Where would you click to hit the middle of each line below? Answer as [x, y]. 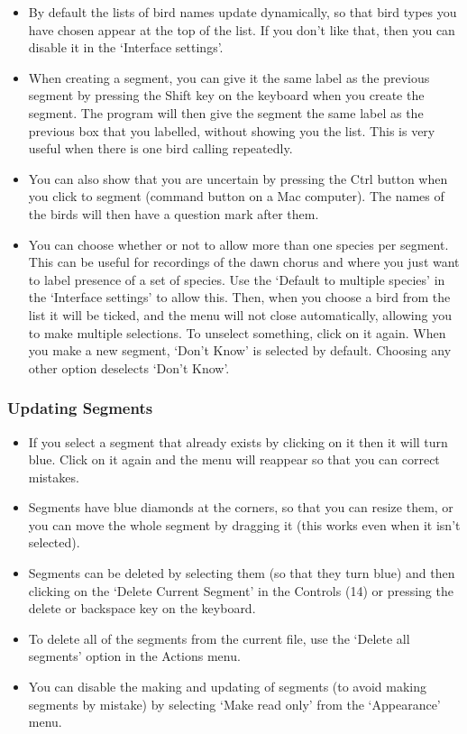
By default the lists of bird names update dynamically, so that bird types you [243, 12]
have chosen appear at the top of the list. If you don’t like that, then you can [242, 29]
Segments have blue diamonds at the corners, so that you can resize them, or [241, 507]
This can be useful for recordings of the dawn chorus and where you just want [244, 262]
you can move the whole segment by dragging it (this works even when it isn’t [244, 524]
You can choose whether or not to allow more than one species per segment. [238, 244]
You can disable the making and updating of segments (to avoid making [228, 687]
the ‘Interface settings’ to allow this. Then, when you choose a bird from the [239, 297]
